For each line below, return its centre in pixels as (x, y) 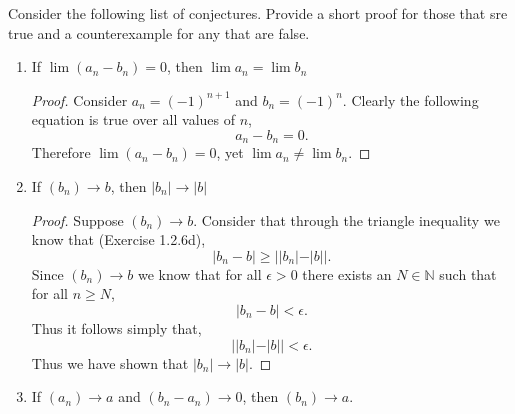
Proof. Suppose (77, 219)
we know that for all (199, 273)
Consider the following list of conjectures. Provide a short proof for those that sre (258, 13)
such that (468, 273)
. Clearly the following (410, 99)
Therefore (61, 152)
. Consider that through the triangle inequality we (346, 219)
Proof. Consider (79, 99)
